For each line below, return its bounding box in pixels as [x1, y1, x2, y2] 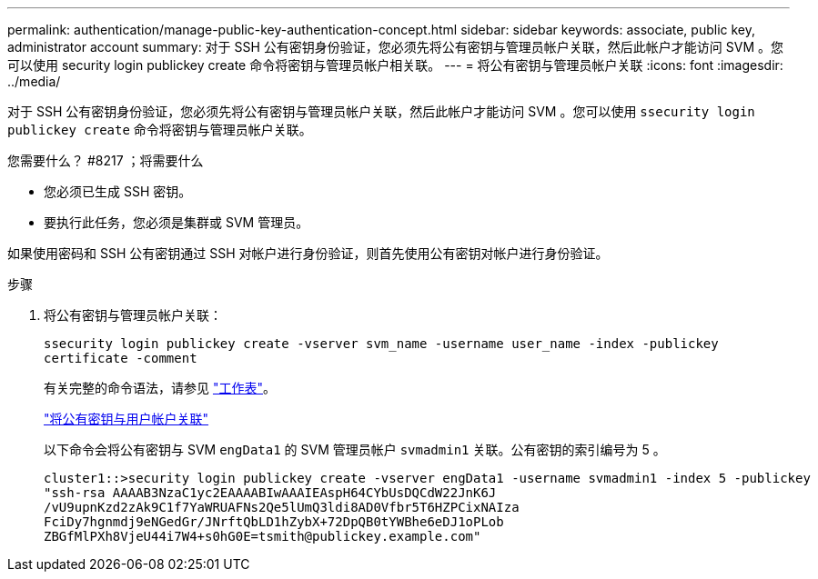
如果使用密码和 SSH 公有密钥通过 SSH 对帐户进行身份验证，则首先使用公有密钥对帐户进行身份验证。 [7, 245, 609, 261]
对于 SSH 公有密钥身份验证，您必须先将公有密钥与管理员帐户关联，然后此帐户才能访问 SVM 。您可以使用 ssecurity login [7, 104, 755, 119]
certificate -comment [44, 351, 197, 365]
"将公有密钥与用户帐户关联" [44, 411, 209, 426]
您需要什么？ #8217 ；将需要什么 [7, 153, 204, 168]
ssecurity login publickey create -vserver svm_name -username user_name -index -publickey [44, 336, 719, 351]
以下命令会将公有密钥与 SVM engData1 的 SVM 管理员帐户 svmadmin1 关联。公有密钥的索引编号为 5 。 [44, 442, 666, 457]
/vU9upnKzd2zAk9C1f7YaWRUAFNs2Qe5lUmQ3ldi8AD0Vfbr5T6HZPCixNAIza [44, 500, 520, 514]
